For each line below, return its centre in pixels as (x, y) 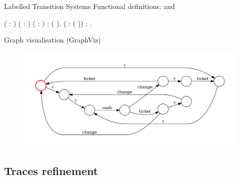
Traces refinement (51, 170)
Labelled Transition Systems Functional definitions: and (89, 6)
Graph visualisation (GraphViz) (52, 40)
